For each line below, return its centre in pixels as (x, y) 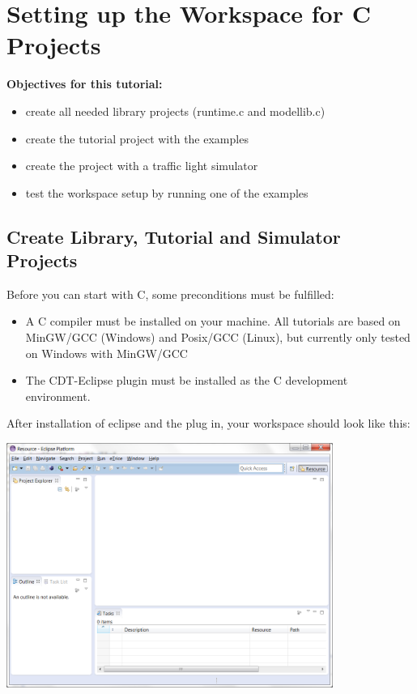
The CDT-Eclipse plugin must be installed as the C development (187, 380)
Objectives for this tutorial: (85, 84)
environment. (58, 396)
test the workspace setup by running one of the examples (167, 192)
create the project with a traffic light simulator (142, 166)
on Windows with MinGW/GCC (106, 353)
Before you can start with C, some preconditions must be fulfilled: (170, 294)
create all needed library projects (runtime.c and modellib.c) (175, 111)
